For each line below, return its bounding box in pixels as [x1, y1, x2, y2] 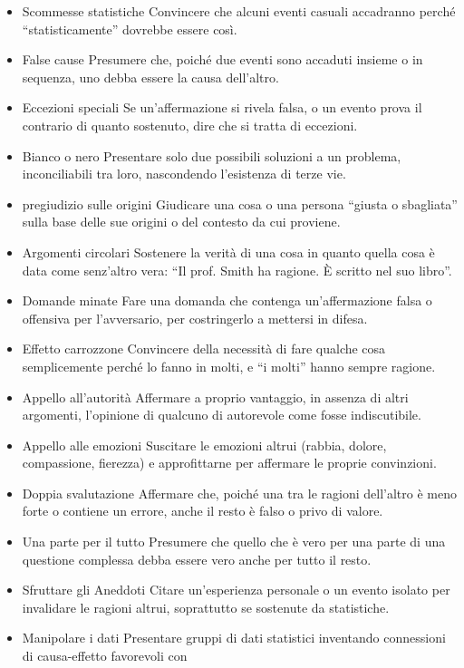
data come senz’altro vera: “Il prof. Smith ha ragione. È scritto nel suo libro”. [22, 260, 452, 279]
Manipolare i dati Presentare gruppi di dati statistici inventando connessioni [22, 628, 446, 647]
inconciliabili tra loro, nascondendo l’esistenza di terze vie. [22, 164, 346, 183]
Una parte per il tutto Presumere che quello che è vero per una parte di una [22, 532, 446, 551]
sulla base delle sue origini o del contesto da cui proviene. [22, 212, 341, 231]
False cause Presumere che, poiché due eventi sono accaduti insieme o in [22, 50, 423, 69]
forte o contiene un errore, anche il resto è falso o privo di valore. [22, 501, 383, 520]
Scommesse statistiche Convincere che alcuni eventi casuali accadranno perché [22, 2, 456, 20]
